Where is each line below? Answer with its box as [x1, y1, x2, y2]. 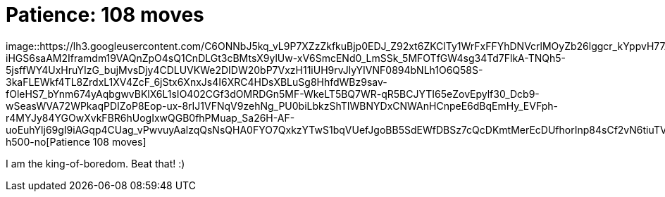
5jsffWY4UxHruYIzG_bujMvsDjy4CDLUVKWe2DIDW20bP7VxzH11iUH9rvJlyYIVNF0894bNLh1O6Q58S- [6, 63, 483, 76]
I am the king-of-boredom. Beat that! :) [6, 157, 185, 170]
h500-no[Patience [6, 135, 90, 148]
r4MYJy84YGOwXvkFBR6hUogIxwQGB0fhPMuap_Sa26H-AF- [6, 111, 295, 124]
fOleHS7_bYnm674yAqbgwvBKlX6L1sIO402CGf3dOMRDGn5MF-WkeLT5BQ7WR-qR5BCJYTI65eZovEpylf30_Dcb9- [6, 87, 540, 100]
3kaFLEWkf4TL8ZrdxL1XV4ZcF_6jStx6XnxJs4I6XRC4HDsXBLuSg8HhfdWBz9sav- [6, 75, 387, 88]
